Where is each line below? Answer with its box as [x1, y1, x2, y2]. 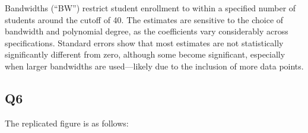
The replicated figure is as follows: [5, 116, 129, 129]
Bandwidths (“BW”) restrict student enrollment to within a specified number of [5, 2, 296, 14]
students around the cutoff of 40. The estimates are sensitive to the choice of [5, 13, 284, 26]
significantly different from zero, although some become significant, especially [5, 48, 285, 61]
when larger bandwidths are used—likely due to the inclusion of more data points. [5, 59, 304, 72]
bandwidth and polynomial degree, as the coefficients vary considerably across [5, 25, 288, 37]
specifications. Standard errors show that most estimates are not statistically [5, 36, 284, 49]
